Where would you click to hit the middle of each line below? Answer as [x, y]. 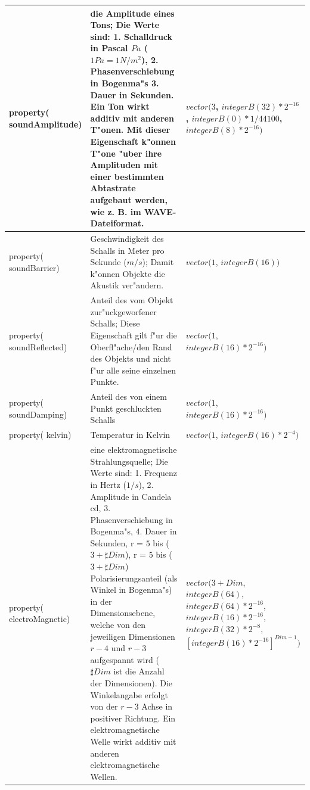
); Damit [158, 262]
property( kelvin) [40, 435]
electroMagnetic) [40, 619]
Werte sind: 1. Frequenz [134, 473]
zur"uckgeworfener [123, 311]
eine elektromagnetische [134, 450]
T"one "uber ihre [126, 153]
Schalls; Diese [115, 323]
